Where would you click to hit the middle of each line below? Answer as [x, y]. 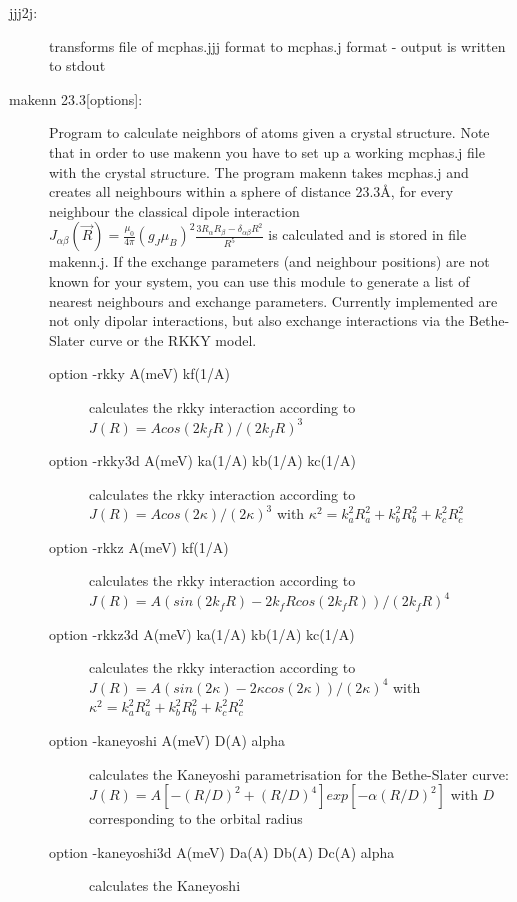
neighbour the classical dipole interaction [174, 210]
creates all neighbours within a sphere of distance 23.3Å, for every [251, 191]
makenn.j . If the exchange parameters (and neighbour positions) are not [269, 261]
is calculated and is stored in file [367, 234]
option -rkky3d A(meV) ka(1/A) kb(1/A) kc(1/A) [202, 460]
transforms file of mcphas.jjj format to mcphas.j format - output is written [277, 45]
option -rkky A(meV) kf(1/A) [139, 373]
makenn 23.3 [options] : [76, 98]
